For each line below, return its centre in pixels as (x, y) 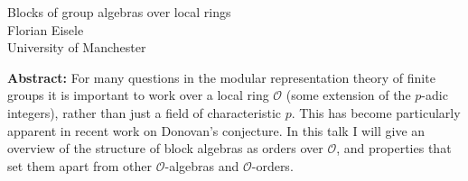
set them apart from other (80, 165)
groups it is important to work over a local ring (138, 95)
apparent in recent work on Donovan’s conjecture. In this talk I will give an (216, 130)
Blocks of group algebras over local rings (119, 12)
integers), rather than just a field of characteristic (144, 112)
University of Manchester (77, 47)
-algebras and (202, 165)
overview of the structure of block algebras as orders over (165, 148)
